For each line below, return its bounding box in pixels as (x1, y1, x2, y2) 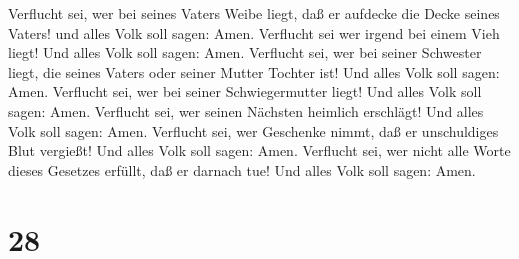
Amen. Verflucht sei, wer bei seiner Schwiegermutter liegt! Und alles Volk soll (8, 81, 482, 102)
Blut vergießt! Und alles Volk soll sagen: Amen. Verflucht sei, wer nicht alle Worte (8, 140, 511, 161)
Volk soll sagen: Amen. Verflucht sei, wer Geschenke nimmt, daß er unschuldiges (8, 120, 499, 141)
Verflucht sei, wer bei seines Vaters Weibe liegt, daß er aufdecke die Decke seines (8, 3, 500, 23)
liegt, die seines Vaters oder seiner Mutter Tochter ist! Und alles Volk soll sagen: (8, 61, 500, 82)
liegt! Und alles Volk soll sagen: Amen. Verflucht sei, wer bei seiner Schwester (8, 42, 482, 63)
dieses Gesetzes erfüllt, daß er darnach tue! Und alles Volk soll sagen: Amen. (8, 159, 476, 180)
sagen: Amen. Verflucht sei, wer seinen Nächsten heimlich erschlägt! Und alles (8, 100, 484, 121)
